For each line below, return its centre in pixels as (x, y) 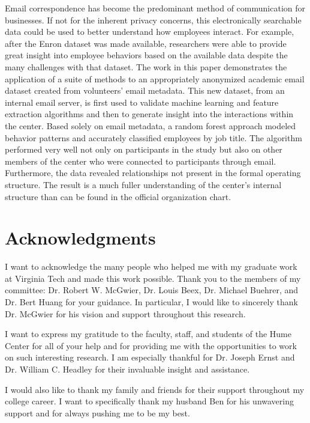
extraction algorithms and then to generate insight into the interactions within (149, 114)
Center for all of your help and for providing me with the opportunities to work (151, 345)
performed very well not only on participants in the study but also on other (144, 149)
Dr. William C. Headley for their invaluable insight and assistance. (127, 369)
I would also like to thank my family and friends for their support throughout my (155, 389)
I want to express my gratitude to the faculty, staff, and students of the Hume (148, 334)
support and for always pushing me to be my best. (97, 412)
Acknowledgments (80, 238)
